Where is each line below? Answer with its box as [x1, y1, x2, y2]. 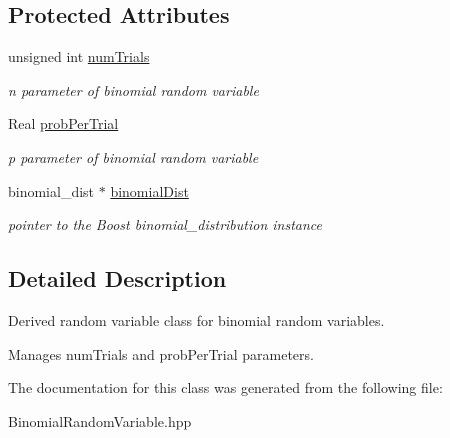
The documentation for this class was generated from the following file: [8, 377, 443, 398]
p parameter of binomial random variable [8, 146, 259, 167]
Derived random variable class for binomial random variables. [8, 309, 385, 330]
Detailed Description [8, 263, 227, 294]
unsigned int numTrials [8, 46, 150, 67]
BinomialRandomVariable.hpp [8, 410, 192, 431]
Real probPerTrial [8, 113, 119, 134]
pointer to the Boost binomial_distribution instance [8, 214, 323, 235]
